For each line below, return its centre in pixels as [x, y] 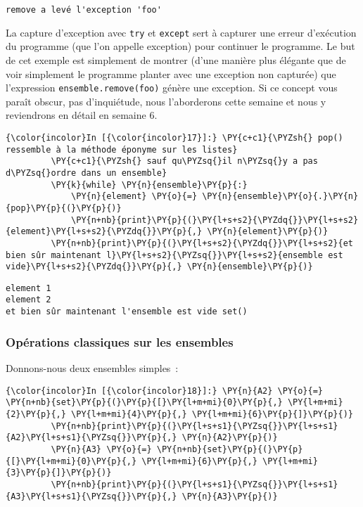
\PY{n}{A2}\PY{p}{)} [230, 438]
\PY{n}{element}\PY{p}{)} [268, 232]
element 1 [28, 288]
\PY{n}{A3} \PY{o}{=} [101, 449]
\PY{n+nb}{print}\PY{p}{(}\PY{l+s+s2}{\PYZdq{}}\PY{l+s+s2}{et [202, 243]
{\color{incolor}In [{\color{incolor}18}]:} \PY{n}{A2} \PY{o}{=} [165, 391]
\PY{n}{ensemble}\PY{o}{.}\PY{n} [280, 197]
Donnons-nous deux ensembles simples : [92, 368]
